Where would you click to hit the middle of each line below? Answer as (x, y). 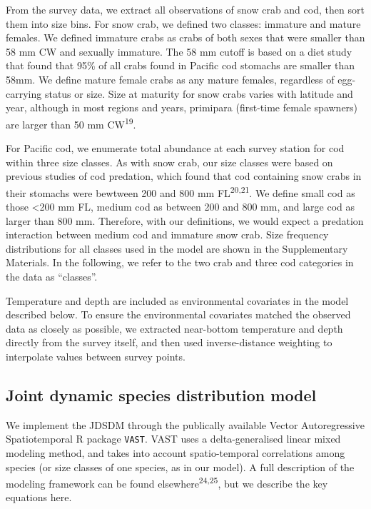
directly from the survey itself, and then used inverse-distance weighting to (169, 342)
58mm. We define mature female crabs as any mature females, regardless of (170, 79)
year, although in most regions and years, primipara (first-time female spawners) (182, 107)
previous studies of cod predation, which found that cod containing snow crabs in (184, 176)
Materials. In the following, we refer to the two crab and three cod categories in (180, 262)
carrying (24, 93)
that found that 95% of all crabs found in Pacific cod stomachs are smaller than (181, 65)
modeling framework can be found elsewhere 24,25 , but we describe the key (167, 482)
